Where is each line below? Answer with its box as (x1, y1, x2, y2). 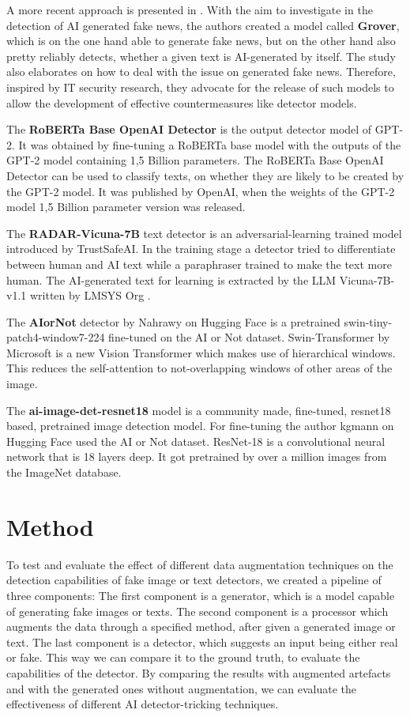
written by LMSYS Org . (29, 287, 151, 304)
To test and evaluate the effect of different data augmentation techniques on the (6, 556, 393, 572)
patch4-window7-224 (6, 329, 105, 345)
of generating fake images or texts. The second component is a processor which (6, 602, 389, 619)
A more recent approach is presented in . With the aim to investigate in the (6, 2, 373, 17)
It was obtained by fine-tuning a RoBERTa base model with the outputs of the (18, 136, 401, 153)
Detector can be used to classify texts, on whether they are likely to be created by (6, 167, 404, 183)
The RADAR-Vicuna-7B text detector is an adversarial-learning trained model (6, 225, 402, 241)
